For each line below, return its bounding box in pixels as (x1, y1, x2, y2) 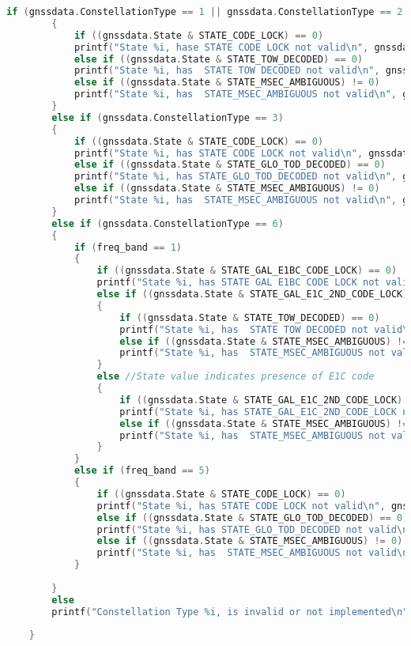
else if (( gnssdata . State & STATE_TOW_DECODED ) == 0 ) (74, 53, 364, 65)
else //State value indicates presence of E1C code (96, 371, 375, 383)
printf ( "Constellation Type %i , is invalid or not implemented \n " (51, 606, 409, 618)
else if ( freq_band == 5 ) (74, 465, 210, 477)
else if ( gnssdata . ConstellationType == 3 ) (51, 111, 284, 123)
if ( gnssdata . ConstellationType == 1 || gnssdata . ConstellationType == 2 (6, 6, 403, 17)
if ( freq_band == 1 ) (74, 241, 183, 253)
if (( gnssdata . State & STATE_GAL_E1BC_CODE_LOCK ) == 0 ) (96, 265, 398, 277)
